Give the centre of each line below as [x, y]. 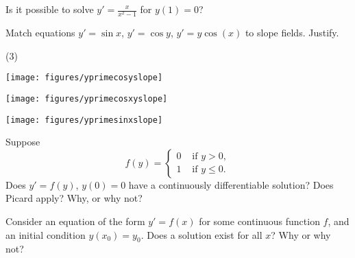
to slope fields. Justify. [292, 33]
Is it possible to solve [50, 9]
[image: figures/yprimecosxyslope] [87, 98]
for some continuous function [259, 221]
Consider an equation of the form [75, 221]
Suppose [23, 142]
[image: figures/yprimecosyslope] [84, 78]
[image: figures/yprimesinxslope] [84, 120]
